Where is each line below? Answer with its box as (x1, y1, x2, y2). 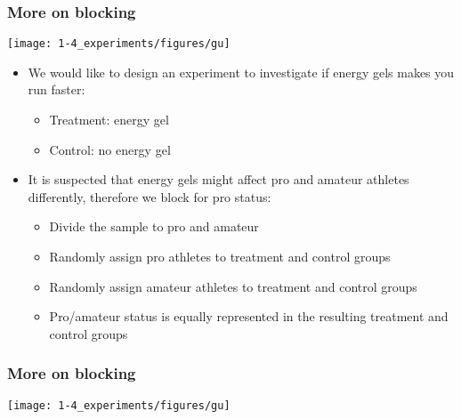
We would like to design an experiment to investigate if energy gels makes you (28, 62, 455, 81)
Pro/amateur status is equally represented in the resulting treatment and (49, 307, 449, 326)
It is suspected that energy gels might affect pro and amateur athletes (28, 170, 409, 189)
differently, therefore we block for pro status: (28, 187, 271, 205)
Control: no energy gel (49, 140, 171, 158)
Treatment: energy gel (49, 110, 169, 129)
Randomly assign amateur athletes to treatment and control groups (49, 277, 417, 295)
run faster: (28, 80, 85, 99)
